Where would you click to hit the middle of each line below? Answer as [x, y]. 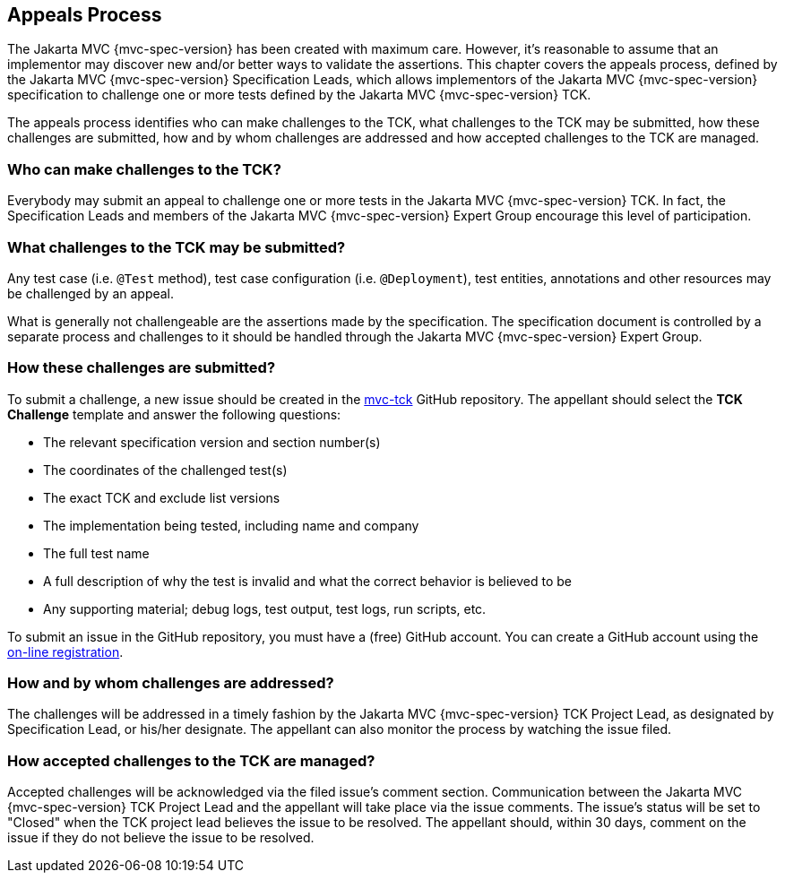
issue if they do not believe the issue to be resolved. [161, 838]
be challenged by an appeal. [91, 293]
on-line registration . [65, 651]
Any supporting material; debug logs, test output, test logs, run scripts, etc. [265, 608]
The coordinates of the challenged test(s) [165, 470]
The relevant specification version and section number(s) [212, 442]
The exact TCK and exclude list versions [162, 497]
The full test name [96, 553]
